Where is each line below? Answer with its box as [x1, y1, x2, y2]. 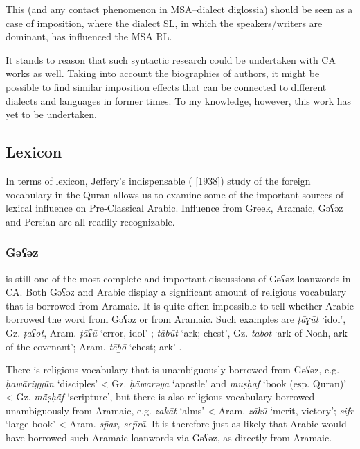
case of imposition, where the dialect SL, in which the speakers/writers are [6, 15, 323, 30]
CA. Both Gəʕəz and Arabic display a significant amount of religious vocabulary [6, 285, 347, 299]
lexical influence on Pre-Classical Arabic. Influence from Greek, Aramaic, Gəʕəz [6, 201, 343, 215]
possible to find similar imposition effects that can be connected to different [6, 79, 327, 94]
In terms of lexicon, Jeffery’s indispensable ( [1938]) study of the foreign [6, 173, 311, 187]
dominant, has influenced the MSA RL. [6, 29, 172, 44]
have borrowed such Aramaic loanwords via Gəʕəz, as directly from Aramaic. [6, 430, 332, 445]
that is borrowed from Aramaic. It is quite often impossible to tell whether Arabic [6, 298, 354, 312]
